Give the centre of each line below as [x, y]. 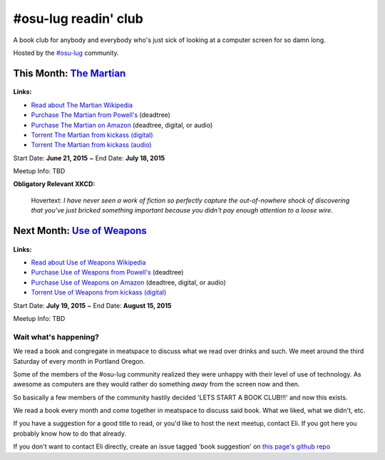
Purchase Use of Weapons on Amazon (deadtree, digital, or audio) [128, 282]
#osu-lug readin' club [78, 19]
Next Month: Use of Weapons [80, 231]
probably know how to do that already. [70, 433]
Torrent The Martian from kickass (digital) [92, 135]
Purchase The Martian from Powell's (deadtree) [101, 115]
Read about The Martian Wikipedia [82, 105]
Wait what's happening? [56, 337]
